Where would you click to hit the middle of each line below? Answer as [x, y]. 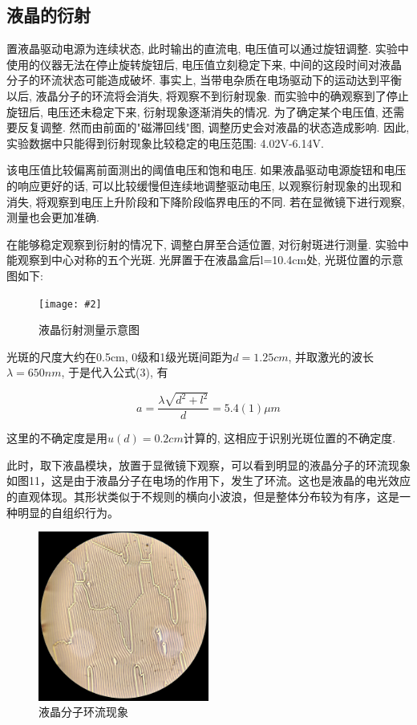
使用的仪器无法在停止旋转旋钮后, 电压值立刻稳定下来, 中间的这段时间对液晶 [204, 64]
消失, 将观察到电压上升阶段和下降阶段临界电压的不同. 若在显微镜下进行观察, [206, 201]
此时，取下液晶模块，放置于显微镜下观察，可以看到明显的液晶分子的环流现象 [208, 464]
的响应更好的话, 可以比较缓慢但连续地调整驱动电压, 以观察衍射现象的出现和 [204, 185]
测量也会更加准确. [53, 217]
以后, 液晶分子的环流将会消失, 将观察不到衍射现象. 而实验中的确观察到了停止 [208, 95]
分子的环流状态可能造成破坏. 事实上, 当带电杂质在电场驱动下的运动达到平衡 [204, 80]
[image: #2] [70, 304]
